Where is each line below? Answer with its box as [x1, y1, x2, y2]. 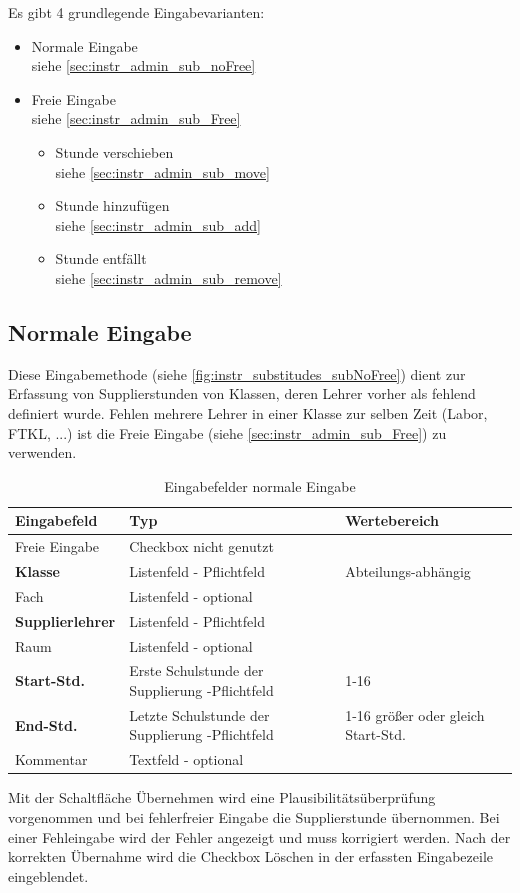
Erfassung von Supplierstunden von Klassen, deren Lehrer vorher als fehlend [8, 383, 476, 404]
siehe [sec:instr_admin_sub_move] [55, 161, 270, 182]
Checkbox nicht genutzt [129, 536, 274, 557]
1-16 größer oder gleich [345, 704, 485, 725]
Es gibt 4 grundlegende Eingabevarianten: [8, 2, 265, 22]
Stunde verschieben [55, 141, 174, 162]
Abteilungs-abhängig [345, 560, 471, 581]
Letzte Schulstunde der [129, 704, 270, 725]
